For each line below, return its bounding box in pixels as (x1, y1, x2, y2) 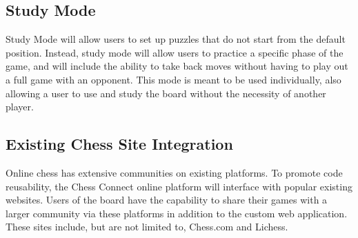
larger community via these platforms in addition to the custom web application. (6, 206, 348, 220)
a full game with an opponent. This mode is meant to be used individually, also (6, 72, 341, 86)
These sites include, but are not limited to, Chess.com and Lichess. (6, 219, 288, 234)
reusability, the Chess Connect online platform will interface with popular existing (6, 179, 352, 193)
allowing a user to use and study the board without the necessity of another (6, 86, 326, 100)
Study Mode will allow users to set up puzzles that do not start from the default (6, 32, 346, 46)
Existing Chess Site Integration (6, 133, 233, 155)
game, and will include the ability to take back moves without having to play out (6, 59, 348, 73)
